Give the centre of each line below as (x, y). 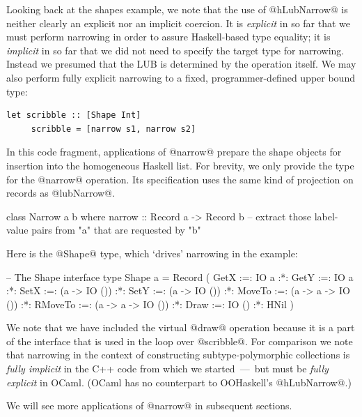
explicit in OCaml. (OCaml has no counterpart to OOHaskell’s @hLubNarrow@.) (179, 382)
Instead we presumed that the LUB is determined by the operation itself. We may (181, 64)
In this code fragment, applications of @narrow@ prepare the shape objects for (174, 152)
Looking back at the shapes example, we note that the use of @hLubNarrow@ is (177, 9)
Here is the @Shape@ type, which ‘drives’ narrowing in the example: (152, 253)
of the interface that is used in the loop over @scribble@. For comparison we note (180, 341)
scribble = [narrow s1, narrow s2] (113, 129)
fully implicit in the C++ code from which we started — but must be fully (167, 369)
